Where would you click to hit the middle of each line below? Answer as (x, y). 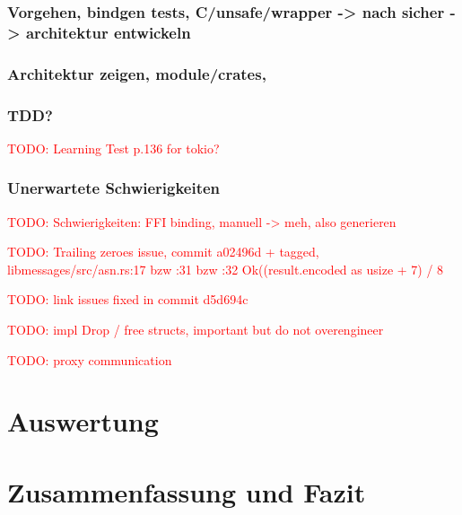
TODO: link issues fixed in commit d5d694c (128, 299)
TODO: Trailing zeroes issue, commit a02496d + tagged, (163, 252)
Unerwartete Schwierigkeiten (114, 188)
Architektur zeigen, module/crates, (137, 73)
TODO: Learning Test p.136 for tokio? (113, 148)
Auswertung (83, 421)
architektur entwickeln (108, 32)
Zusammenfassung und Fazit (187, 491)
